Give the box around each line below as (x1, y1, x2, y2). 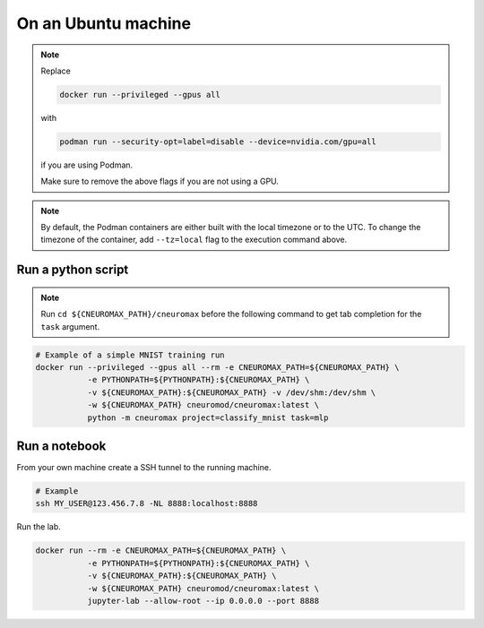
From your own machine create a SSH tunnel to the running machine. (16, 462, 272, 473)
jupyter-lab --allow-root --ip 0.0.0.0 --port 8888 (87, 596, 320, 606)
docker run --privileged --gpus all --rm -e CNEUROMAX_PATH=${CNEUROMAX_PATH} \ (35, 363, 400, 372)
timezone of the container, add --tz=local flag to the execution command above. (40, 234, 348, 245)
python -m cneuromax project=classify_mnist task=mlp (87, 412, 329, 423)
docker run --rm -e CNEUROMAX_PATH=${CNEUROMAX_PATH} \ (35, 546, 287, 555)
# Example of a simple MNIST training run (35, 349, 225, 360)
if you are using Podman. (40, 159, 134, 170)
